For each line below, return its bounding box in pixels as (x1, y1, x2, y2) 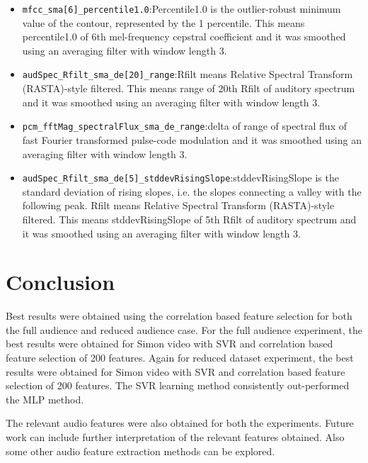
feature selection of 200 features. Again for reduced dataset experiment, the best (6, 350, 354, 365)
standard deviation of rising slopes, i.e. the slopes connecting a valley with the (22, 184, 362, 199)
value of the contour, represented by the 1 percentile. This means (22, 15, 305, 30)
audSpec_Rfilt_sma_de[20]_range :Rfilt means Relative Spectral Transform (22, 67, 353, 82)
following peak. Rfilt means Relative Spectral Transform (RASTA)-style (22, 198, 335, 213)
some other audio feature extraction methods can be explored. (6, 443, 275, 458)
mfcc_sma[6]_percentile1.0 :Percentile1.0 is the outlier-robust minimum (22, 1, 341, 16)
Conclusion (6, 267, 115, 296)
